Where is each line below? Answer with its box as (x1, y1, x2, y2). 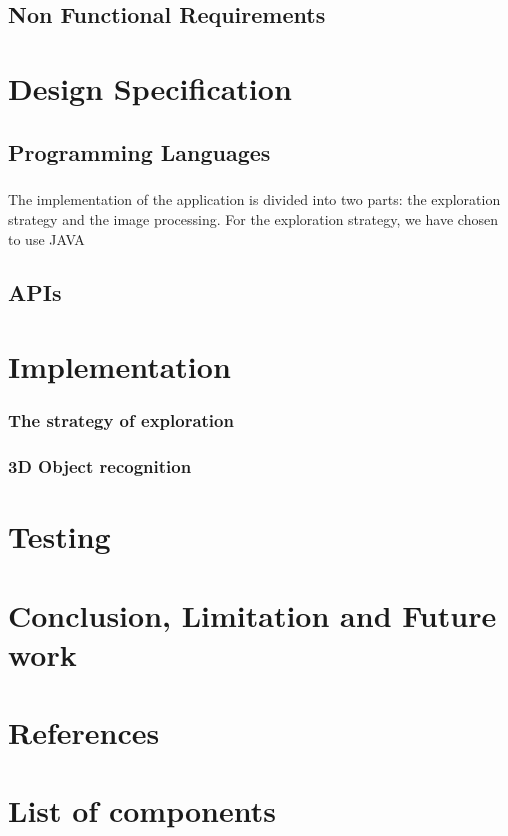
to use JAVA (8, 228, 85, 249)
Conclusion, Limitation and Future (8, 594, 497, 635)
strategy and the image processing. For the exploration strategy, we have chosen (8, 208, 498, 229)
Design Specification (8, 67, 292, 108)
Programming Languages (8, 136, 271, 167)
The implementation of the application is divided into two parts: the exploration (8, 189, 501, 210)
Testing (8, 516, 111, 557)
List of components (8, 790, 276, 831)
